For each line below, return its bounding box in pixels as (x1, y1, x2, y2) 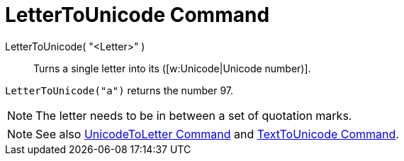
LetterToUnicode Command (5, 3, 270, 27)
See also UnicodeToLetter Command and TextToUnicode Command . (35, 126, 399, 141)
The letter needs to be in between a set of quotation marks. (35, 108, 352, 123)
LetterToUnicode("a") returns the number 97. (5, 84, 233, 96)
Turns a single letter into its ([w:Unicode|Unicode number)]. (33, 62, 311, 74)
